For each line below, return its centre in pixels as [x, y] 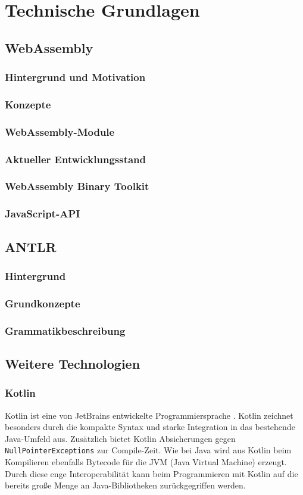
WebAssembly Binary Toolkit [77, 186]
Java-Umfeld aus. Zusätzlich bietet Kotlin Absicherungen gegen [120, 438]
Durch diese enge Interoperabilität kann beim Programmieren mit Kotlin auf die [151, 473]
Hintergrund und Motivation [75, 77]
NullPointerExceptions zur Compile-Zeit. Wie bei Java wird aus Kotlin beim [148, 450]
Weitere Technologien [73, 363]
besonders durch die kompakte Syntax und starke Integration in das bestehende [150, 427]
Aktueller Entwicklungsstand [76, 159]
